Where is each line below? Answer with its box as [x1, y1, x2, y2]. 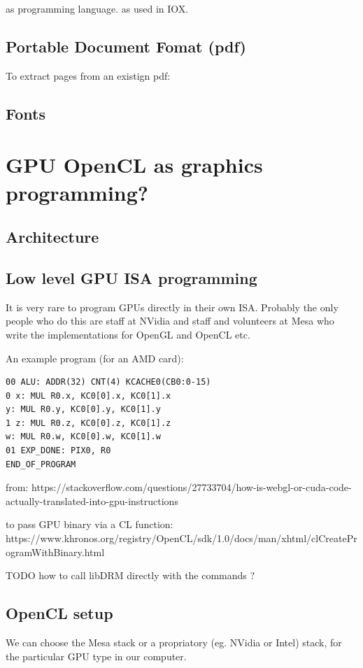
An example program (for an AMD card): [6, 350, 184, 365]
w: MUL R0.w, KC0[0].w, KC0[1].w [6, 432, 161, 442]
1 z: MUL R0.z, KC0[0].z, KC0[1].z [6, 418, 171, 428]
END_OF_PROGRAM [6, 459, 76, 469]
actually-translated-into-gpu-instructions [6, 493, 178, 508]
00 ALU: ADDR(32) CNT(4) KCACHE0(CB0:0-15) [6, 377, 211, 388]
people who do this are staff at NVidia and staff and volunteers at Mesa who [6, 313, 334, 328]
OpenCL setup [6, 602, 113, 624]
